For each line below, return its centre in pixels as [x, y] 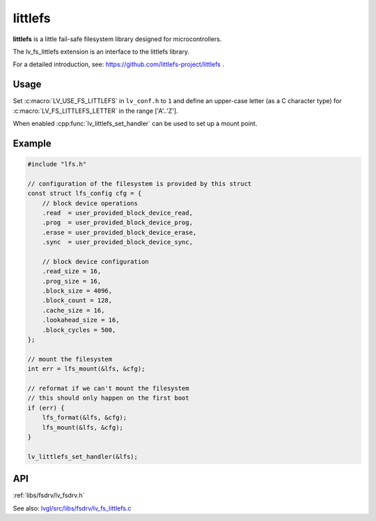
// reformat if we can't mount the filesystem [108, 388]
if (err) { [46, 408]
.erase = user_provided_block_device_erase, [119, 232]
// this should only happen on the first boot [108, 398]
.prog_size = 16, [72, 281]
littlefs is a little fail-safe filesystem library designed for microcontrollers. [117, 39]
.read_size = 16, [72, 271]
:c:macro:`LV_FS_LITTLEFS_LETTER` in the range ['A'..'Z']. [95, 111]
